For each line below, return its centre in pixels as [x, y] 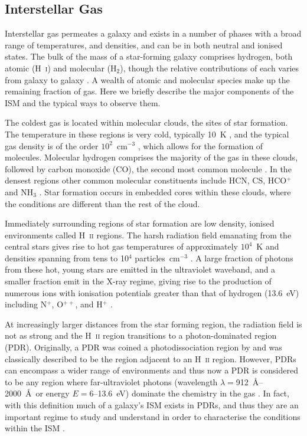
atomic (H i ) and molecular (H [61, 68]
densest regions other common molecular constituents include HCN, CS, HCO [146, 180]
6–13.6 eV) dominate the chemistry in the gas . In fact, [189, 393]
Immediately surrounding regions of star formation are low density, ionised [140, 223]
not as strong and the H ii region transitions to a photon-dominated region [141, 335]
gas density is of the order [52, 145]
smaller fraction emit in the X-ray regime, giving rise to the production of [138, 281]
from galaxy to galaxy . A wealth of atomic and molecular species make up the [147, 79]
